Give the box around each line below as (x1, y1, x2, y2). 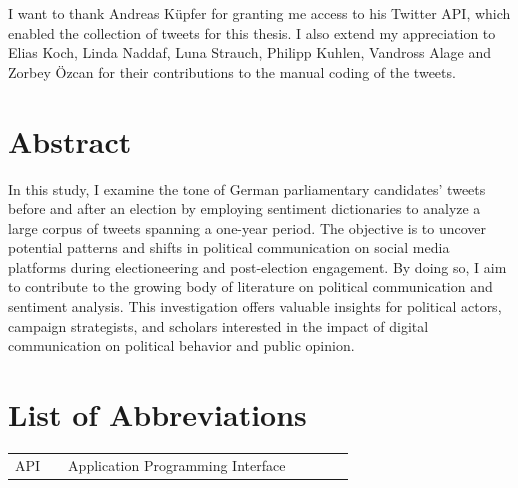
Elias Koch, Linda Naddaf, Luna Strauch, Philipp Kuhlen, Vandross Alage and (8, 42, 492, 63)
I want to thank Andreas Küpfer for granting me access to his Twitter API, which (8, 3, 511, 23)
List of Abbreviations (8, 394, 307, 435)
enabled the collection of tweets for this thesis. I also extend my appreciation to (8, 22, 496, 43)
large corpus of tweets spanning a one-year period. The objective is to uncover (8, 217, 487, 238)
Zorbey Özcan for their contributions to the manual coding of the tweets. (8, 61, 456, 82)
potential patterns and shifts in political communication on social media (8, 237, 450, 258)
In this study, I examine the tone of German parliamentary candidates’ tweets (8, 178, 486, 199)
